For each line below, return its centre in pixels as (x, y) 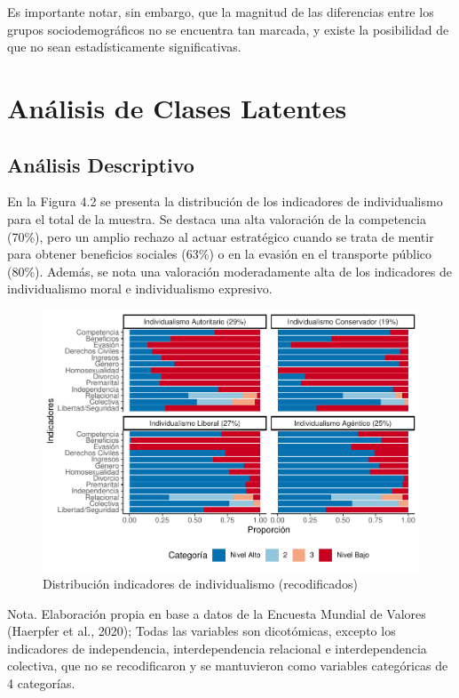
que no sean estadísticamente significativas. (124, 47)
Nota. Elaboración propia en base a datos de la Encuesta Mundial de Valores (217, 613)
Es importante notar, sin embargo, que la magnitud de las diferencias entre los (221, 12)
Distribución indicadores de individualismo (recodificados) (200, 584)
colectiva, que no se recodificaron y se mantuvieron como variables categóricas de (228, 666)
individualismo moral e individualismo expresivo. (140, 289)
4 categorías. (41, 683)
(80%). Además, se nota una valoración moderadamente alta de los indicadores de (229, 271)
